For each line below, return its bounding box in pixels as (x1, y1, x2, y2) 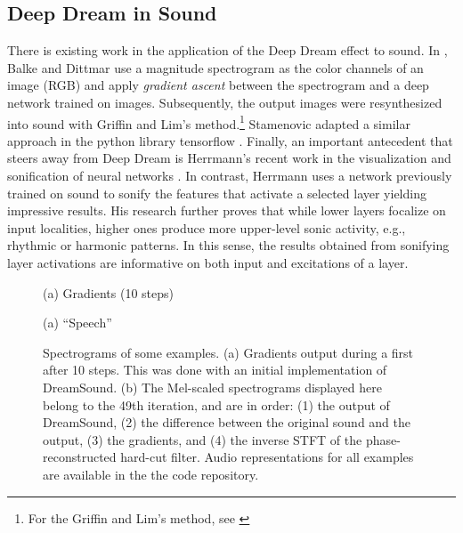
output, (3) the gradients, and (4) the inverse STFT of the (43, 430, 362, 448)
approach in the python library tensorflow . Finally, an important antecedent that (7, 131, 453, 149)
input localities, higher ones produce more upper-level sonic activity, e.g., (7, 218, 406, 237)
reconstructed (43, 448, 117, 466)
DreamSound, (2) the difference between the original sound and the (43, 413, 411, 432)
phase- (365, 430, 401, 448)
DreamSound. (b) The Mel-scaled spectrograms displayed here (43, 377, 382, 396)
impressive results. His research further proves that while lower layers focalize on (7, 201, 446, 220)
